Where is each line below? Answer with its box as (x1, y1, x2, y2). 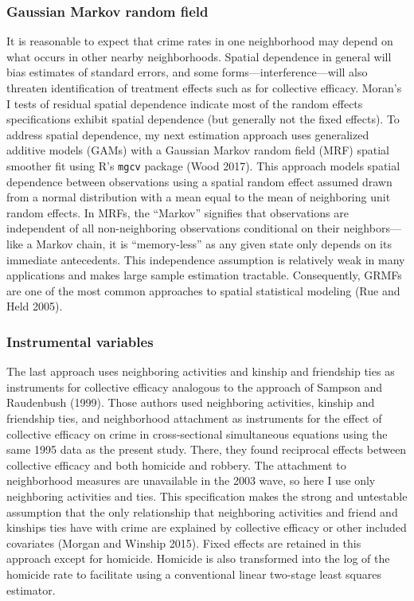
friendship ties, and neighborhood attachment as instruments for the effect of (6, 409, 382, 426)
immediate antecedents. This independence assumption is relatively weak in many (6, 251, 405, 267)
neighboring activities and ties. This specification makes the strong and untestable (6, 487, 408, 504)
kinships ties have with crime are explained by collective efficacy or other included (6, 519, 407, 536)
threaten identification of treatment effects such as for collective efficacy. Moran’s (6, 80, 402, 96)
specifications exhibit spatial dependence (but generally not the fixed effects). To (6, 111, 400, 127)
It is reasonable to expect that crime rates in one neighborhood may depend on (6, 33, 393, 49)
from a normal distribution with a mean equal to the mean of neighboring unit (6, 189, 391, 205)
